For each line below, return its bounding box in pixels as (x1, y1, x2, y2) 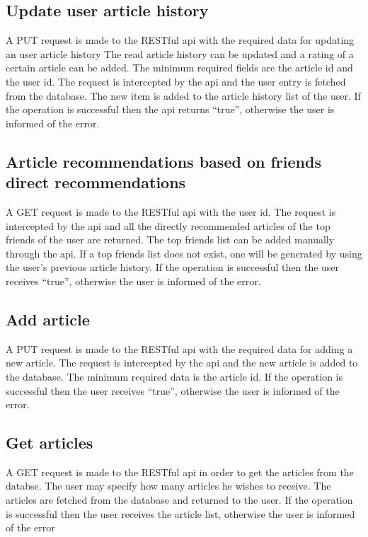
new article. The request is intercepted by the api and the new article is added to (6, 355, 358, 370)
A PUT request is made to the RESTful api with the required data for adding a (6, 341, 353, 356)
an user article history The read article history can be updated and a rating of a (6, 46, 354, 61)
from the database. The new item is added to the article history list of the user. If (6, 88, 361, 103)
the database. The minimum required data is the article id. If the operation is (6, 369, 343, 383)
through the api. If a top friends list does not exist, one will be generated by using (6, 246, 362, 260)
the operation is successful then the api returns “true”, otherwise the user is (6, 102, 335, 117)
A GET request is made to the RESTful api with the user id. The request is (6, 204, 336, 219)
